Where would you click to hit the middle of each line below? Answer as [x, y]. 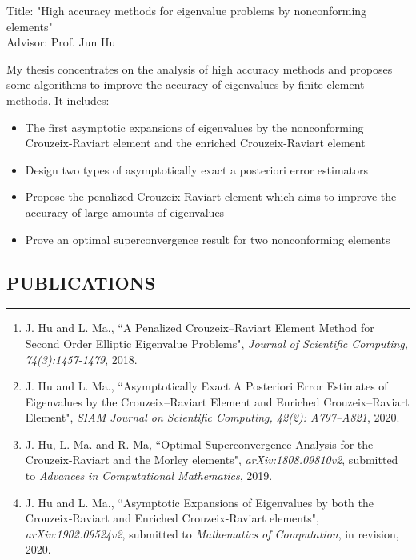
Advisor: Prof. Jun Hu [61, 42]
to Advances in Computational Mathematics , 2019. [149, 476]
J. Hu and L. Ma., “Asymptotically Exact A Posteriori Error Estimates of [206, 386]
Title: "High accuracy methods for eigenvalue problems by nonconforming [187, 10]
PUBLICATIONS [81, 282]
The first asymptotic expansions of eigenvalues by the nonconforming [194, 127]
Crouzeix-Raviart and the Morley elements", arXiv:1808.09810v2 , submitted [212, 460]
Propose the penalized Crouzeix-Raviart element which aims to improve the [211, 196]
